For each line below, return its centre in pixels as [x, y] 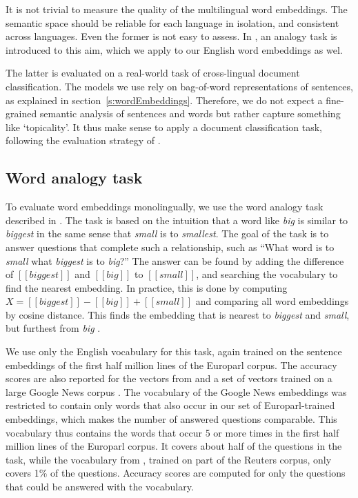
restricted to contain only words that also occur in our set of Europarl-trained [170, 405]
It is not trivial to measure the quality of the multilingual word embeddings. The [177, 9]
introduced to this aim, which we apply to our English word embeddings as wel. [174, 49]
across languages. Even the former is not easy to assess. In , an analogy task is [171, 36]
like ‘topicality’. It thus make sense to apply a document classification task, [164, 127]
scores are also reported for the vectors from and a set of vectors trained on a [169, 378]
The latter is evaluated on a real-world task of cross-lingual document [153, 73]
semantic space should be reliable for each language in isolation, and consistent [172, 22]
